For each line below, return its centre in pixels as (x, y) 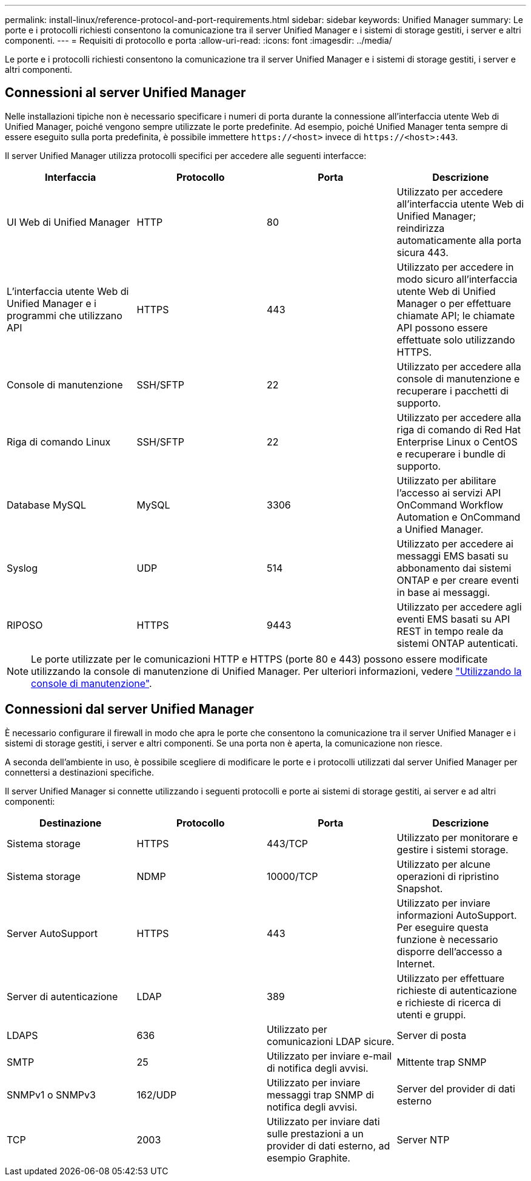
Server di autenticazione (62, 996)
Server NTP (423, 1139)
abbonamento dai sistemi (454, 568)
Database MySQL (47, 505)
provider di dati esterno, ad (329, 1145)
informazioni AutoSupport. (457, 915)
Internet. (416, 963)
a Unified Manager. (440, 529)
